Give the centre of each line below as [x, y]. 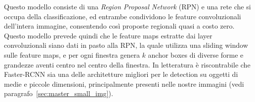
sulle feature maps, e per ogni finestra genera [72, 54]
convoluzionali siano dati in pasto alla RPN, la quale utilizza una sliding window [126, 45]
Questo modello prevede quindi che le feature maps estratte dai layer [108, 35]
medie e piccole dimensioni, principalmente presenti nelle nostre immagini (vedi [124, 84]
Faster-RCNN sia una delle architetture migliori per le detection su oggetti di [121, 74]
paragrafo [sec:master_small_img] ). [59, 93]
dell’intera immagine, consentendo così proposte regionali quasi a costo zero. [119, 26]
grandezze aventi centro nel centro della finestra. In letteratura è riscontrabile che [127, 64]
